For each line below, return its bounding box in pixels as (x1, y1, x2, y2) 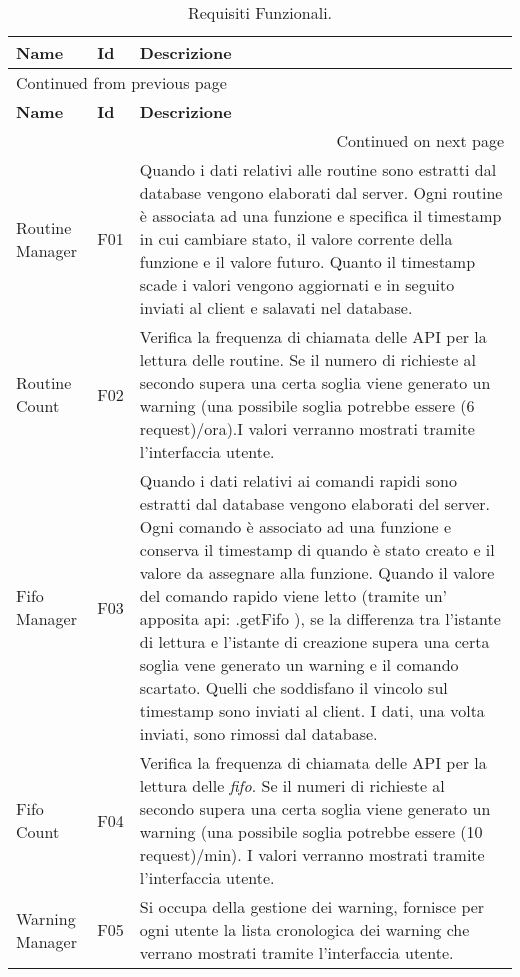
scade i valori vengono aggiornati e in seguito (139, 273, 455, 296)
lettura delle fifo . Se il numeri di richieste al (139, 774, 445, 797)
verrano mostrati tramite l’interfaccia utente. (139, 941, 454, 964)
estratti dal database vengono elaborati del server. (139, 492, 491, 515)
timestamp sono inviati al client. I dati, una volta (139, 699, 485, 722)
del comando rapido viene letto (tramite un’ (139, 584, 447, 607)
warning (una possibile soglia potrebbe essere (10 (139, 820, 483, 843)
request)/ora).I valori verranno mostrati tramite (139, 417, 475, 440)
